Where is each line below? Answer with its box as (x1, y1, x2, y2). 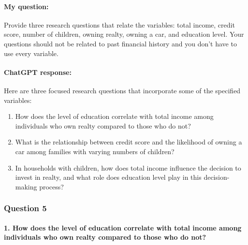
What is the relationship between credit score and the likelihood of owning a (15, 137, 242, 147)
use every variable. (4, 48, 58, 58)
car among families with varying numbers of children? (15, 146, 175, 156)
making (15, 181, 37, 191)
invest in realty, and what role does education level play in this (15, 172, 202, 182)
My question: (4, 1, 49, 11)
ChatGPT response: (4, 67, 72, 77)
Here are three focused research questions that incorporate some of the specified (4, 85, 241, 95)
